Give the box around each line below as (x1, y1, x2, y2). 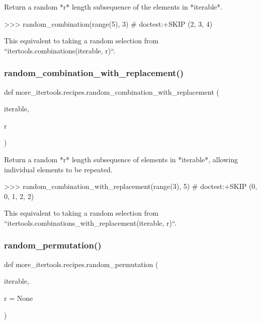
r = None (4, 292, 33, 303)
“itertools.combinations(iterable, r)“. (4, 45, 115, 55)
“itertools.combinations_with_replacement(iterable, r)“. (4, 217, 177, 228)
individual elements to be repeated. (4, 164, 113, 174)
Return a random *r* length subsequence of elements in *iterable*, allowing (4, 154, 238, 164)
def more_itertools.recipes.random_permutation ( (4, 258, 158, 269)
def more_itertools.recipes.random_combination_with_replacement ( (4, 86, 219, 97)
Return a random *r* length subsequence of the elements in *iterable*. (4, 2, 223, 12)
